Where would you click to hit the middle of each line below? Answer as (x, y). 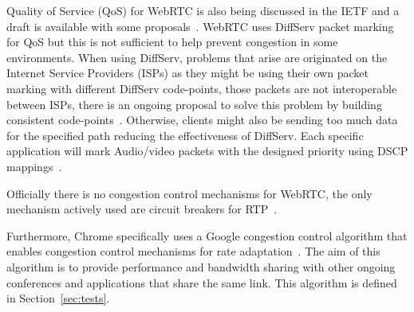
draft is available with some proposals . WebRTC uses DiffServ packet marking (200, 26)
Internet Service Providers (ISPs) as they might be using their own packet (187, 73)
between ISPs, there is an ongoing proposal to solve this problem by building (194, 104)
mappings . (34, 166)
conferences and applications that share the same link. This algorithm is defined (202, 282)
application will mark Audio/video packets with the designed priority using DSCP (207, 151)
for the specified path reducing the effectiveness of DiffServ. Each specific (185, 135)
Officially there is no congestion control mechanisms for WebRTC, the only (189, 193)
